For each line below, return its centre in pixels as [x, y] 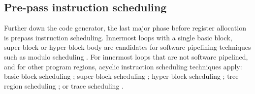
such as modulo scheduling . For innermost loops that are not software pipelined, [126, 56]
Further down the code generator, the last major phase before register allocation [125, 28]
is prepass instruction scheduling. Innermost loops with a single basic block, [118, 37]
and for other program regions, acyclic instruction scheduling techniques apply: [123, 66]
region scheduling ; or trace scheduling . [64, 85]
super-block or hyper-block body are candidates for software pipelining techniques [127, 47]
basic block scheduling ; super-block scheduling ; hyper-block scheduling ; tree [121, 76]
